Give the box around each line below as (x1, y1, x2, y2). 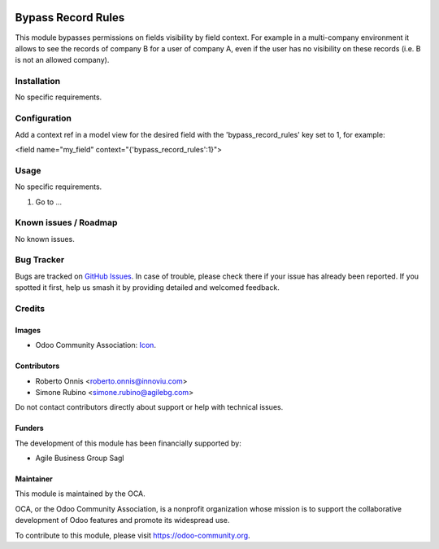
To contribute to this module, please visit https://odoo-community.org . (15, 530, 251, 540)
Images (15, 325, 41, 335)
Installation (15, 76, 61, 87)
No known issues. (15, 234, 75, 244)
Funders (15, 424, 44, 433)
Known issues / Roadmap (15, 217, 118, 228)
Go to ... (35, 196, 63, 207)
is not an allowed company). (15, 55, 110, 65)
